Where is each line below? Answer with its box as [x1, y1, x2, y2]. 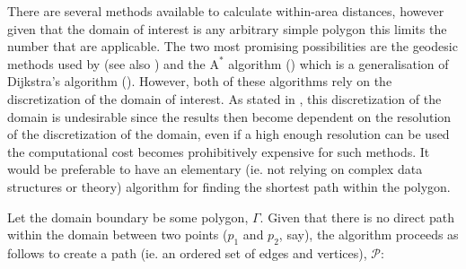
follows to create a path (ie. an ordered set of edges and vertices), [7, 243, 367, 262]
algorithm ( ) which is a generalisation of [228, 54, 449, 73]
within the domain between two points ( [7, 225, 228, 244]
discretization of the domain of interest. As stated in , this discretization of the [7, 89, 442, 108]
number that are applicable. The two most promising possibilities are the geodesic [7, 37, 458, 56]
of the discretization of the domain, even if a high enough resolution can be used [7, 125, 450, 143]
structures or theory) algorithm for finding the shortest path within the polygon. [7, 177, 451, 195]
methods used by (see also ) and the [7, 54, 206, 73]
